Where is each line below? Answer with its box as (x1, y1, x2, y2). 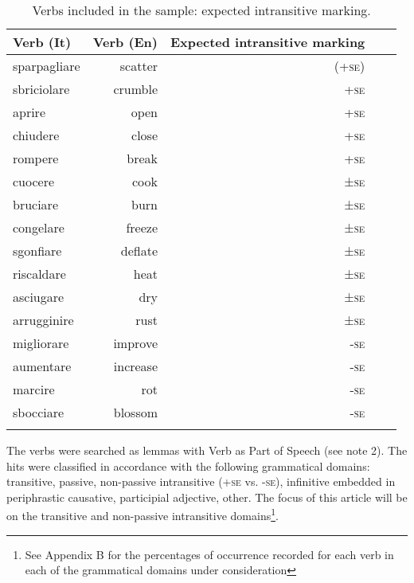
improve (113, 334, 158, 352)
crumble (113, 80, 158, 98)
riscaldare (13, 264, 66, 283)
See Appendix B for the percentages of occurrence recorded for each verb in (25, 546, 394, 562)
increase (113, 357, 158, 375)
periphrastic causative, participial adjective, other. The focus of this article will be (6, 488, 408, 505)
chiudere (13, 126, 60, 144)
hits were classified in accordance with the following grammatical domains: (6, 457, 370, 474)
